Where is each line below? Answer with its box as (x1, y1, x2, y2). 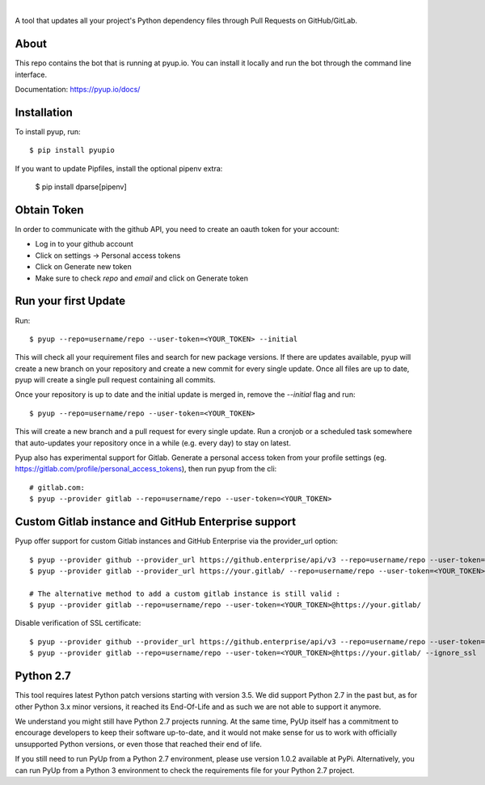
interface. (15, 70, 48, 79)
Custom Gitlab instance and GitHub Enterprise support (15, 515, 297, 529)
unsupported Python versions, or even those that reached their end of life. (15, 739, 263, 749)
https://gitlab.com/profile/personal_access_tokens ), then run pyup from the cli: (15, 464, 277, 474)
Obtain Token (15, 203, 84, 217)
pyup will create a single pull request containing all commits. (15, 375, 216, 385)
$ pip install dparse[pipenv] (35, 182, 127, 192)
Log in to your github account (35, 239, 133, 249)
